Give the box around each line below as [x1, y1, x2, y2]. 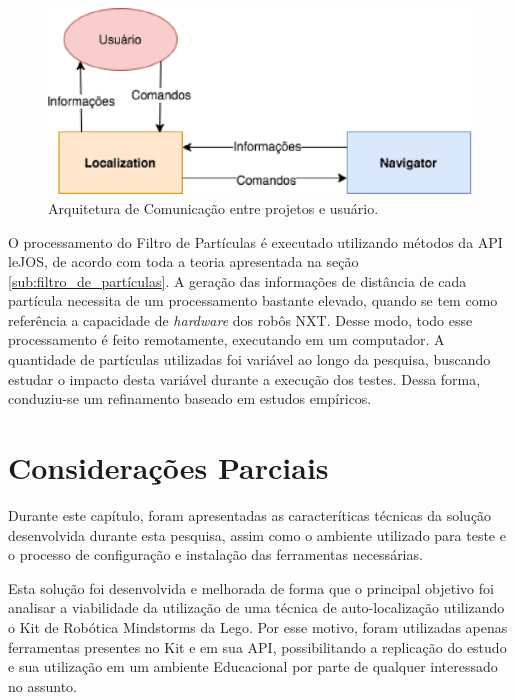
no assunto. [8, 675, 77, 696]
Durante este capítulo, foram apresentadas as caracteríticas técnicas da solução [8, 504, 492, 525]
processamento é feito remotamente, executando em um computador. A [8, 329, 445, 350]
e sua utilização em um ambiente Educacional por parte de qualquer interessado [8, 656, 498, 677]
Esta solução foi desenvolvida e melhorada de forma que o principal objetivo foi [8, 577, 494, 598]
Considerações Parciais [8, 447, 329, 488]
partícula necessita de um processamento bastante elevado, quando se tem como [8, 290, 498, 311]
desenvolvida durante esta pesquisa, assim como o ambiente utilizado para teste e [8, 524, 506, 545]
